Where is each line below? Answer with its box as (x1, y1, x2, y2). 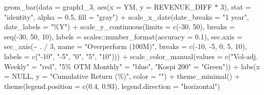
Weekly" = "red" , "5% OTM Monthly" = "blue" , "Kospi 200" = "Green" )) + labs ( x (4, 61, 260, 71)
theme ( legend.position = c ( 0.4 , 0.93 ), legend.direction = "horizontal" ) (4, 80, 220, 91)
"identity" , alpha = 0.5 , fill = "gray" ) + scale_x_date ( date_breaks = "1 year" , (4, 11, 249, 22)
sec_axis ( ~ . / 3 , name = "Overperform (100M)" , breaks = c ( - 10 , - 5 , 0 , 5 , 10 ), (4, 41, 247, 52)
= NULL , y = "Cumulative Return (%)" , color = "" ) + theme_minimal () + (4, 71, 240, 81)
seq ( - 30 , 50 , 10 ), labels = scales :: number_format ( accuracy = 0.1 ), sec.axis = (4, 31, 243, 41)
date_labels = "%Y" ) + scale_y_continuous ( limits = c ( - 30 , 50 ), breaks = (4, 21, 235, 32)
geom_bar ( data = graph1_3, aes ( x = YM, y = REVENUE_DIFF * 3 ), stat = (4, 2, 251, 12)
